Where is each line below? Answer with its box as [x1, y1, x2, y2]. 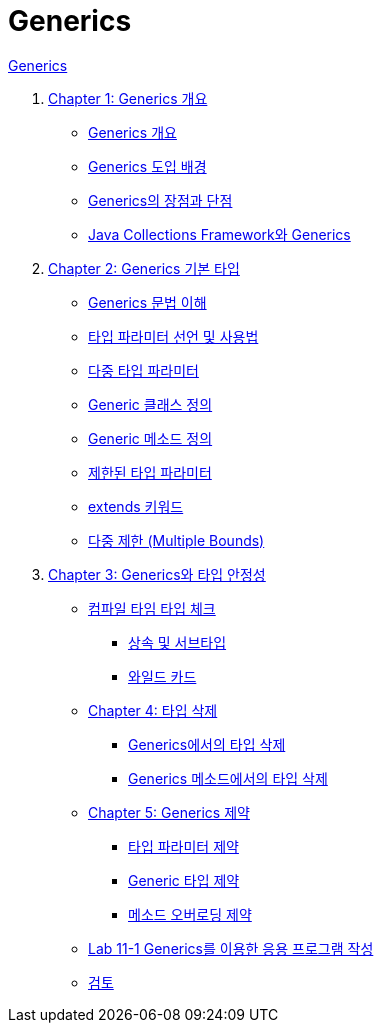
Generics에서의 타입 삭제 [128, 735, 286, 753]
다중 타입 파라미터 [88, 361, 199, 379]
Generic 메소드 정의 [88, 429, 213, 447]
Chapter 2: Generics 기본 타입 [48, 259, 240, 277]
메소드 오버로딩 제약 [128, 905, 252, 923]
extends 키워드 [88, 497, 184, 515]
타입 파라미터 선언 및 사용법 [88, 327, 259, 345]
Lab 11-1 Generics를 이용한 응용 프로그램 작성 [88, 939, 374, 957]
